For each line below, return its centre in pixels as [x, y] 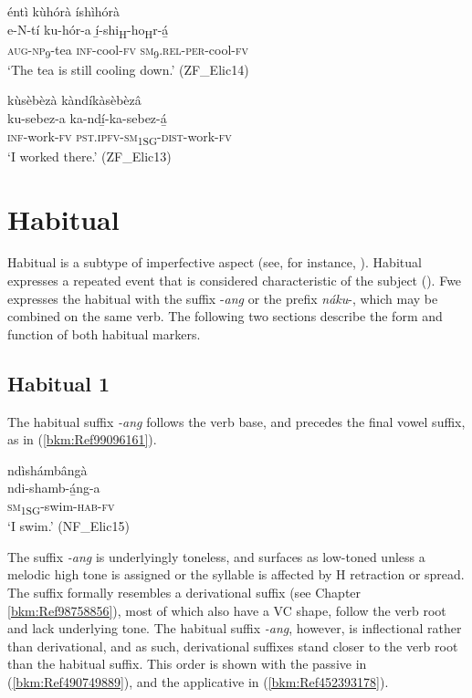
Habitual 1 [59, 383]
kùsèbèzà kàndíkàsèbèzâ [74, 100]
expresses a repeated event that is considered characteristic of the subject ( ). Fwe [235, 281]
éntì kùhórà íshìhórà [64, 11]
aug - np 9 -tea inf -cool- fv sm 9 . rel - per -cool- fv [128, 50]
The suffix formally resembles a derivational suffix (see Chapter [184, 592]
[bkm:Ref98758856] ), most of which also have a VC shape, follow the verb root [227, 610]
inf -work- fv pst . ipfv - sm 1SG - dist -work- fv [120, 137]
